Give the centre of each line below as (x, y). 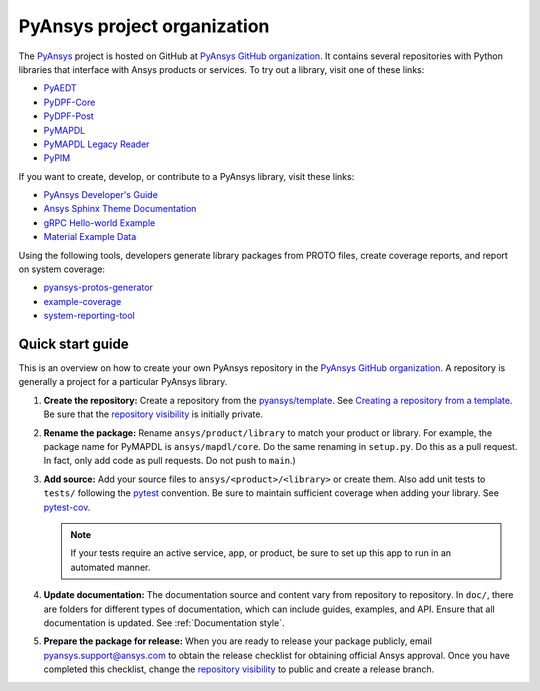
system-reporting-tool (89, 316)
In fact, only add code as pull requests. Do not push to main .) (170, 461)
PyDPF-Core (69, 102)
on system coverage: (61, 269)
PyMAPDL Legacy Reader (96, 144)
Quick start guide (73, 344)
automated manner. (110, 567)
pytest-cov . (67, 507)
